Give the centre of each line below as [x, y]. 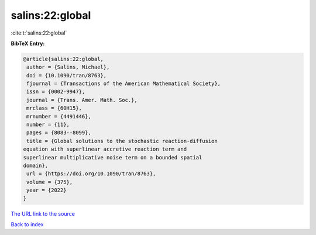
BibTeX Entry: [28, 43]
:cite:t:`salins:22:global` [39, 33]
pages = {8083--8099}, [59, 133]
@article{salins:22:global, [63, 59]
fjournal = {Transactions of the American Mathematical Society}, [124, 84]
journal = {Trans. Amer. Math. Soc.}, [82, 100]
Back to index [27, 224]
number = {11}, [48, 125]
